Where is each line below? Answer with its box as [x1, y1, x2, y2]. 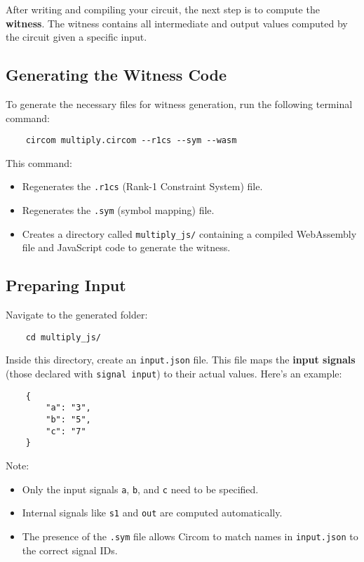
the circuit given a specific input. [6, 29, 147, 44]
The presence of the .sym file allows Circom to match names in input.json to [22, 528, 358, 543]
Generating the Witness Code [6, 64, 227, 86]
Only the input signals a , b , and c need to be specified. [22, 481, 259, 496]
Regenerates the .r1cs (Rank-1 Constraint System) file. [22, 179, 263, 194]
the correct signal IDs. [22, 542, 118, 557]
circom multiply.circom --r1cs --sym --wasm [25, 135, 237, 146]
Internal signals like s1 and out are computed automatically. [22, 505, 283, 520]
